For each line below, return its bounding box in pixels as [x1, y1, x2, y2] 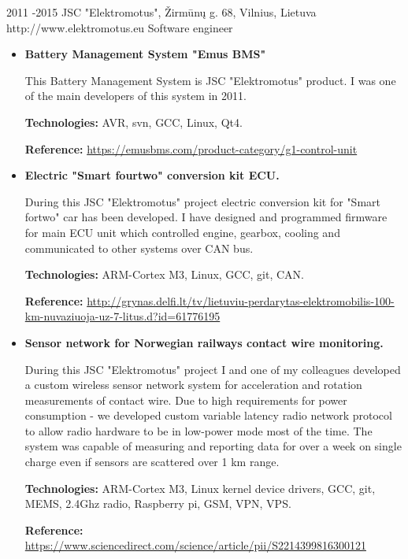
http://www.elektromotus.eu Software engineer [6, 19, 233, 35]
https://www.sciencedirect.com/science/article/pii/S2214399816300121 [24, 537, 366, 553]
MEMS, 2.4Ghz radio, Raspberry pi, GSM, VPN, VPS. [24, 495, 291, 512]
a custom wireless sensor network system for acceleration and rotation [24, 376, 362, 393]
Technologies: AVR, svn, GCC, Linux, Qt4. [24, 113, 243, 130]
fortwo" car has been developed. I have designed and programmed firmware [24, 209, 388, 225]
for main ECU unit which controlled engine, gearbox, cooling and [24, 224, 340, 240]
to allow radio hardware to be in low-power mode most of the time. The [24, 422, 373, 439]
